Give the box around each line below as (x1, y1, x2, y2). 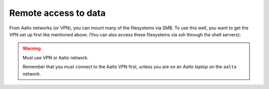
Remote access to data (9, 7, 106, 18)
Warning (22, 45, 41, 52)
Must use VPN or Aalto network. (22, 55, 89, 61)
